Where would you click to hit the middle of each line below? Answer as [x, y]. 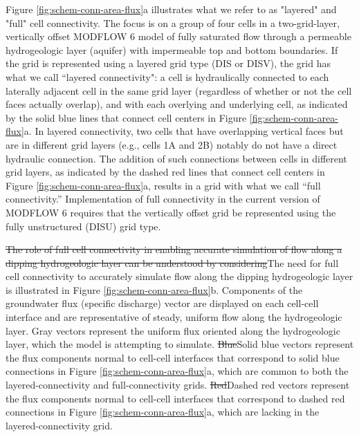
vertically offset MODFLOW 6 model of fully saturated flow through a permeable [178, 36]
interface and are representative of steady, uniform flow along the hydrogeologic [174, 317]
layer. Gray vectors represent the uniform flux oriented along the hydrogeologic [173, 330]
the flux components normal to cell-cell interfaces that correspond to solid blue [173, 357]
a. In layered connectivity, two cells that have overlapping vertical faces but [184, 131]
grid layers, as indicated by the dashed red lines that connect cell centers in [165, 172]
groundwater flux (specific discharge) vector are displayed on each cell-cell [162, 303]
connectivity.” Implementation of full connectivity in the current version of [163, 199]
